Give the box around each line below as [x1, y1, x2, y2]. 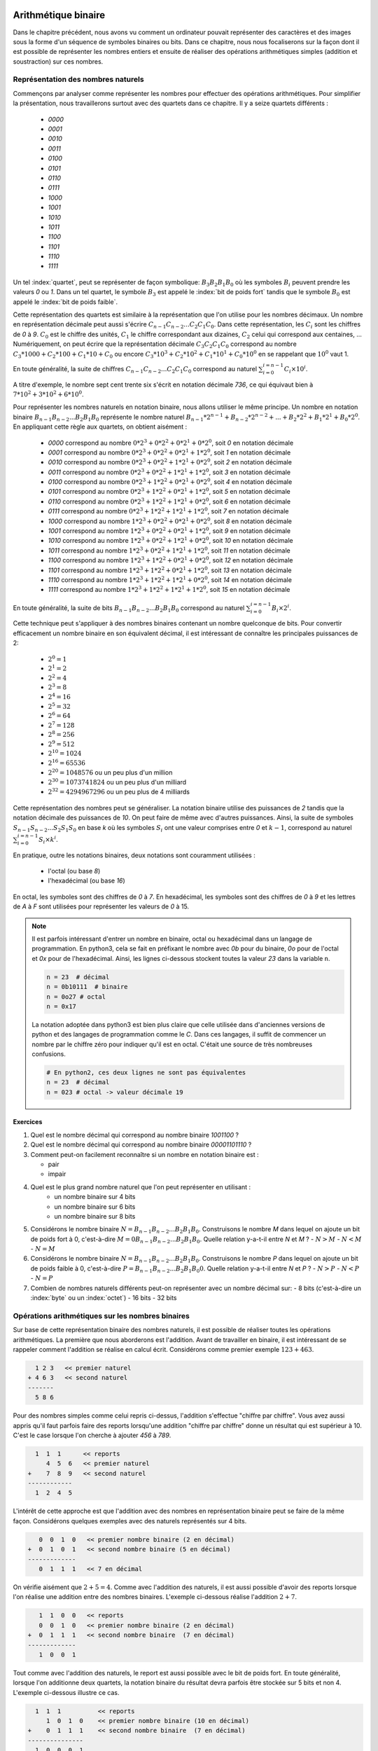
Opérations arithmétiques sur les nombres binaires [13, 1310, 190, 1320]
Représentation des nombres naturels [13, 74, 144, 84]
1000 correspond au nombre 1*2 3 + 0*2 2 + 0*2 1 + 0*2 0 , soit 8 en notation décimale [48, 516, 292, 525]
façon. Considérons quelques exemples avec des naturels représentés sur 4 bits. [13, 1516, 247, 1525]
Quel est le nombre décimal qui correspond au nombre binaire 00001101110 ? [30, 1140, 252, 1149]
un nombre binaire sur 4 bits [54, 1193, 136, 1201]
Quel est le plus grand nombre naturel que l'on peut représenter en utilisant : [30, 1182, 251, 1191]
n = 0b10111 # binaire [46, 983, 129, 991]
